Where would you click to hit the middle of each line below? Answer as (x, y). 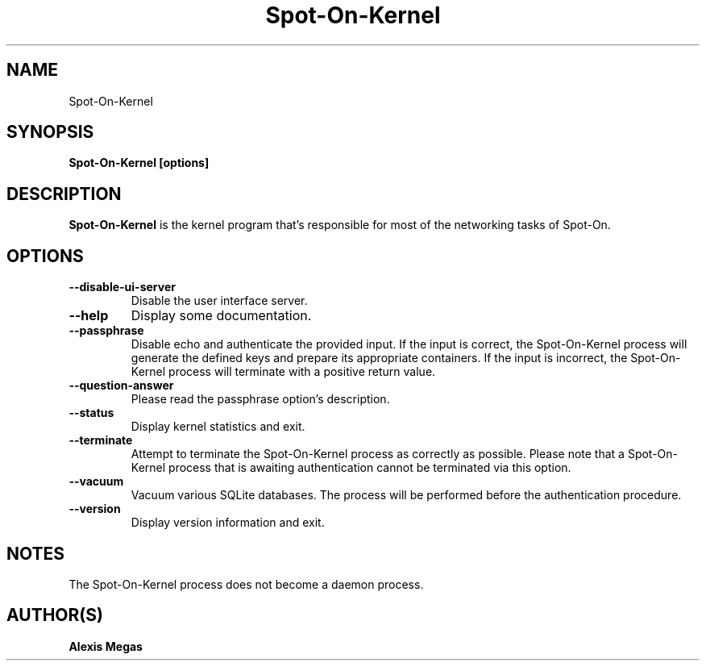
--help (89, 316)
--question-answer (121, 386)
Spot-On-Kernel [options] (139, 163)
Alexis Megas (106, 646)
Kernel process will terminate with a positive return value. (283, 372)
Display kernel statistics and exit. (218, 427)
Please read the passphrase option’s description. (260, 399)
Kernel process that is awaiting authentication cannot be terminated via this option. (351, 468)
